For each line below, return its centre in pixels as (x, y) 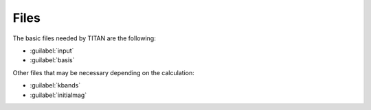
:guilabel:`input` (52, 51)
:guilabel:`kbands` (55, 85)
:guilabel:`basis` (52, 60)
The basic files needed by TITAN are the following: (84, 38)
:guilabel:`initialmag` (58, 95)
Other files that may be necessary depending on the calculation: (104, 72)
